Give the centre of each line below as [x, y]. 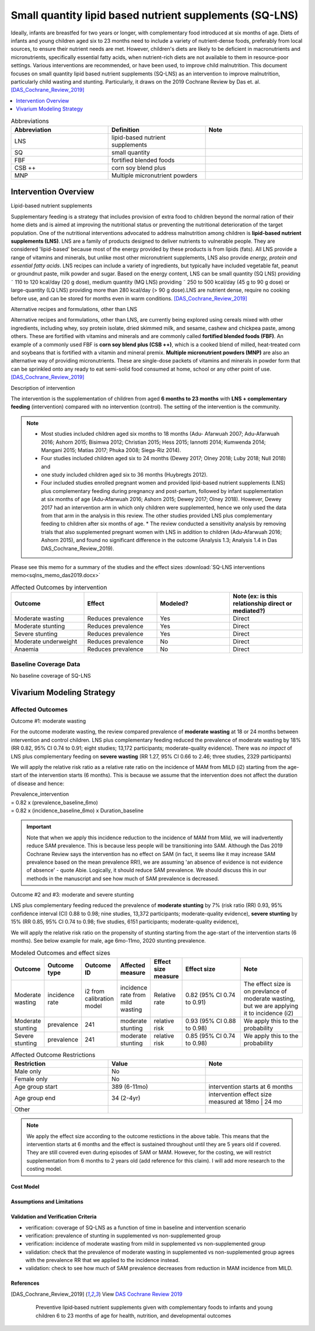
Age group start [36, 1087]
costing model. [44, 1169]
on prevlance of [265, 991]
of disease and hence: [38, 783]
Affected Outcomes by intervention [59, 587]
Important [39, 827]
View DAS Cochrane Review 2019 [143, 1294]
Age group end [35, 1098]
